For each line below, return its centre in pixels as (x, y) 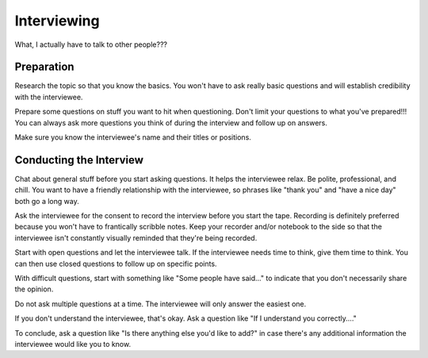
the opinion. (34, 289)
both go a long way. (47, 201)
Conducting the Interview (79, 160)
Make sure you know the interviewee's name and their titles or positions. (133, 137)
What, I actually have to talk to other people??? (91, 44)
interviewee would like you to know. (73, 344)
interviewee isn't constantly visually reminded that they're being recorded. (136, 237)
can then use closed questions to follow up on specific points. (116, 264)
